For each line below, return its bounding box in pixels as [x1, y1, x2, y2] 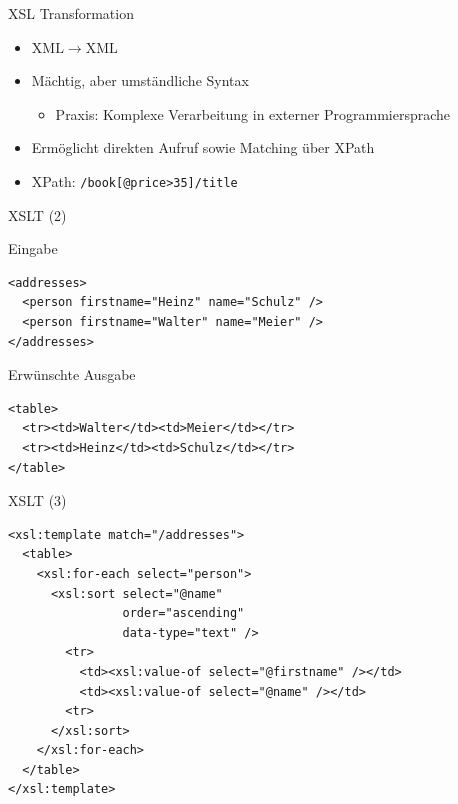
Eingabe [8, 238, 58, 259]
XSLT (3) [8, 490, 67, 511]
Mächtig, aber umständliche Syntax [31, 70, 249, 91]
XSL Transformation [8, 3, 134, 23]
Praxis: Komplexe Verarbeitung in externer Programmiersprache [55, 103, 451, 124]
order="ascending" [122, 606, 245, 621]
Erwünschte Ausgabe [8, 364, 136, 385]
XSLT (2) [8, 204, 67, 225]
